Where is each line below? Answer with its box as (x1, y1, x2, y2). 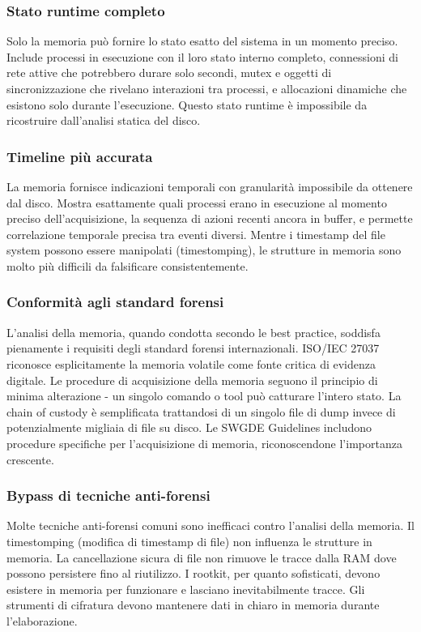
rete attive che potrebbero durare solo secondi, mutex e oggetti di (6, 64, 332, 81)
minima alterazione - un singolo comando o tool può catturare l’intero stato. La (6, 387, 402, 404)
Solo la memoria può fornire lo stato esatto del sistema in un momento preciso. (6, 32, 398, 49)
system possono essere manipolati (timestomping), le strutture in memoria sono (6, 241, 402, 258)
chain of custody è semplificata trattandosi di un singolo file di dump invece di (6, 403, 396, 420)
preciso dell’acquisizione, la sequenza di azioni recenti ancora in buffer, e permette (6, 210, 413, 227)
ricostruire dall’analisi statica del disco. (6, 112, 201, 129)
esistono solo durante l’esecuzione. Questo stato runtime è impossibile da (6, 96, 368, 113)
